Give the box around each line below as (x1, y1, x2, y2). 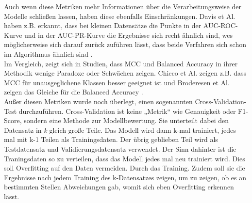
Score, (4, 115, 22, 125)
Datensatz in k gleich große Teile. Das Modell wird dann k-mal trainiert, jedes (4, 125, 236, 135)
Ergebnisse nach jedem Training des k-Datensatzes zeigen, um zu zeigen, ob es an (4, 172, 247, 182)
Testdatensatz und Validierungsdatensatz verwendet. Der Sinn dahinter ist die (4, 143, 236, 154)
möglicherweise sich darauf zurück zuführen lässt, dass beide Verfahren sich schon (4, 39, 246, 49)
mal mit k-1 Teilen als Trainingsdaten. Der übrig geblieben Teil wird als (4, 134, 218, 144)
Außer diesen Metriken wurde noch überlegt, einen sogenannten (4, 96, 193, 106)
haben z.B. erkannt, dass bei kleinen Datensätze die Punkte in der (4, 20, 202, 31)
